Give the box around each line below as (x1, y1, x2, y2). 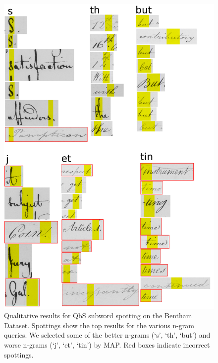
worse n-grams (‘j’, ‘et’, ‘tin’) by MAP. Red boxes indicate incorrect (4, 340, 210, 350)
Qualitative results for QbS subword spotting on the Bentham (4, 310, 192, 321)
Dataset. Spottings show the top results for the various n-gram (4, 320, 194, 330)
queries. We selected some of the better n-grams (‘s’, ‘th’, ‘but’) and (4, 330, 211, 340)
